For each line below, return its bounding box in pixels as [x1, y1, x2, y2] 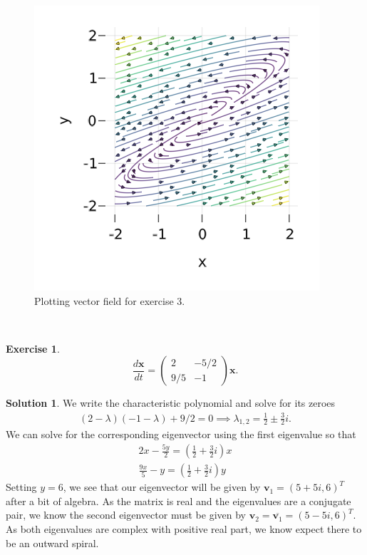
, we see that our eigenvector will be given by [63, 479, 261, 494]
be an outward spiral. [6, 535, 99, 550]
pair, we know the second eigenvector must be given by [6, 507, 246, 522]
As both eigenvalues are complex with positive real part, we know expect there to [6, 522, 362, 536]
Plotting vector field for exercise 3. [34, 293, 185, 308]
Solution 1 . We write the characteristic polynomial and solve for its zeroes [6, 395, 336, 410]
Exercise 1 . [6, 341, 60, 356]
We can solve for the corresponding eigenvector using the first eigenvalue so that [6, 427, 356, 442]
